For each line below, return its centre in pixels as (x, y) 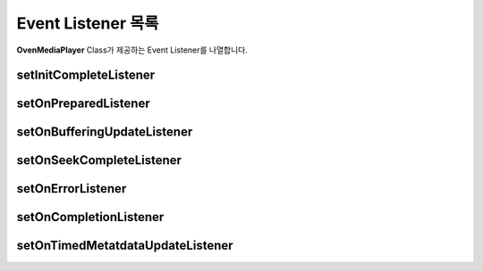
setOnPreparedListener (84, 104)
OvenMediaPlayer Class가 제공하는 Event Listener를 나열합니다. (132, 50)
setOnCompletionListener (90, 217)
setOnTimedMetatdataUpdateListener (125, 246)
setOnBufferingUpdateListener (105, 132)
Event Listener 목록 (88, 23)
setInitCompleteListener (86, 75)
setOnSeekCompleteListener (99, 160)
